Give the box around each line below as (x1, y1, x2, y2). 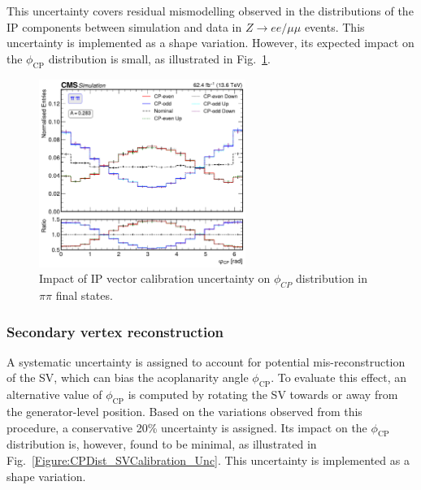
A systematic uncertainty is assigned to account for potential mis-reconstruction (7, 353, 406, 370)
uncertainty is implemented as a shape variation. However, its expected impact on (7, 34, 414, 51)
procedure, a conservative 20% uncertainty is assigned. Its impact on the (7, 418, 367, 436)
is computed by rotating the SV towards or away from (128, 386, 398, 403)
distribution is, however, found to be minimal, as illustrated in (7, 436, 317, 453)
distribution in (295, 270, 368, 287)
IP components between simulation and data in (7, 18, 242, 35)
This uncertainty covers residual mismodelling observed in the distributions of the (7, 2, 414, 19)
